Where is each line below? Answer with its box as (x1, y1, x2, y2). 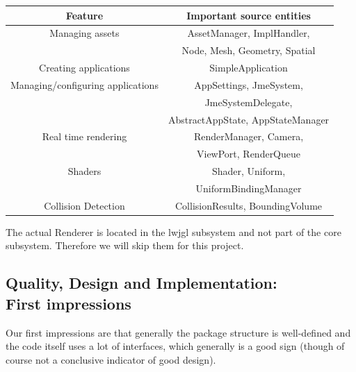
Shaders (67, 164, 102, 178)
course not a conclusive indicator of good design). (6, 352, 216, 366)
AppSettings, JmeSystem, (194, 77, 303, 92)
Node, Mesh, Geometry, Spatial (181, 43, 316, 58)
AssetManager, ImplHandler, (187, 26, 310, 40)
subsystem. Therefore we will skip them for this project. (6, 238, 244, 253)
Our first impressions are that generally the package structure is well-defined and (6, 325, 351, 339)
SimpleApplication (209, 60, 288, 75)
